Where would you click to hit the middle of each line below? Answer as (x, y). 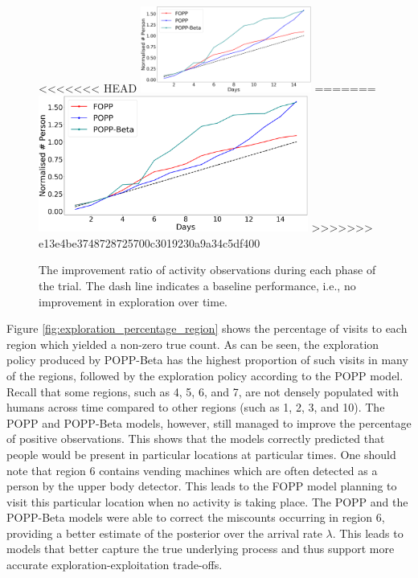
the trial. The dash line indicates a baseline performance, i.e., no (197, 285)
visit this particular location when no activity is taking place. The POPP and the (207, 501)
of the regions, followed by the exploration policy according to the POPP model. (205, 375)
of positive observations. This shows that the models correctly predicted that (196, 439)
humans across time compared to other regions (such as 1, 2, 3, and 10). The (196, 407)
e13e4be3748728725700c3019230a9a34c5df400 (150, 242)
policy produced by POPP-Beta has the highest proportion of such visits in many (207, 360)
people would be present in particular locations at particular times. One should (201, 454)
